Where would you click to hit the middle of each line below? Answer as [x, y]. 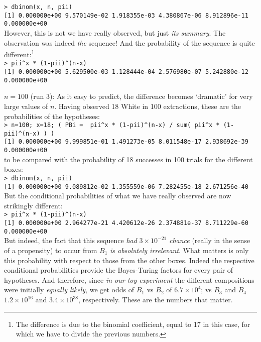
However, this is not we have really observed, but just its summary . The [115, 32]
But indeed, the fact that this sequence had [71, 240]
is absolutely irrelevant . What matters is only [179, 250]
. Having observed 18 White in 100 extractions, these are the [148, 106]
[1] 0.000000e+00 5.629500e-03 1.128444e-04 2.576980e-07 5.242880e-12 [126, 72]
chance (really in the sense [210, 240]
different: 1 [19, 53]
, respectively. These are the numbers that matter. [156, 299]
